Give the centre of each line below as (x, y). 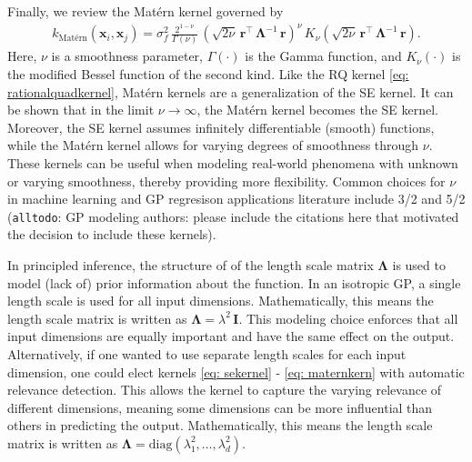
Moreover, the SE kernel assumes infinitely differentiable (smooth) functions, (221, 127)
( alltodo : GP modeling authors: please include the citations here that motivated (233, 216)
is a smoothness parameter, (127, 56)
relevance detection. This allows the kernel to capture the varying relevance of (225, 390)
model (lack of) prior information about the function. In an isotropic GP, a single (234, 282)
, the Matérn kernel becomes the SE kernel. (317, 110)
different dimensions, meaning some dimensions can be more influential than (220, 407)
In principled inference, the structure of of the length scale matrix (191, 265)
